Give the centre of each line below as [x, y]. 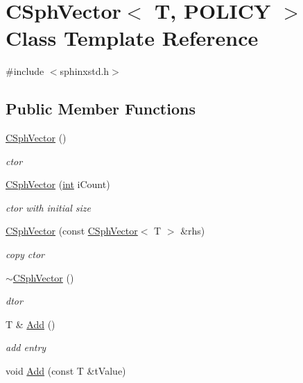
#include [25, 71]
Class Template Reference [132, 38]
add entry [26, 347]
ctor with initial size [48, 207]
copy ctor [25, 254]
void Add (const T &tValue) [66, 371]
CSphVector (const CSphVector [72, 231]
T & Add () [31, 324]
